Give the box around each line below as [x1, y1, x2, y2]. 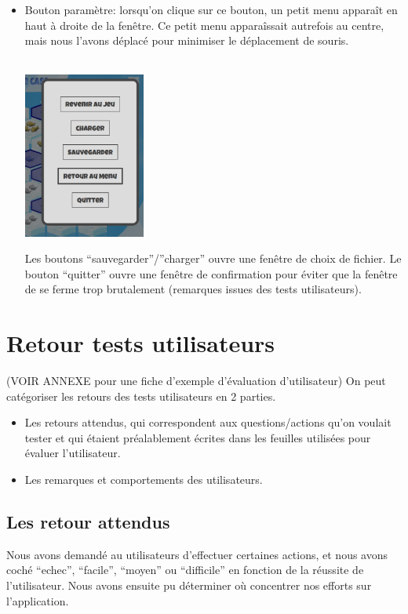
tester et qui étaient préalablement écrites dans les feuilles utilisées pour [24, 429, 371, 445]
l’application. [6, 592, 69, 609]
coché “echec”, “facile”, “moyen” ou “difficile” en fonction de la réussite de [6, 561, 364, 578]
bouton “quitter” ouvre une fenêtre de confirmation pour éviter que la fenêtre [24, 265, 398, 282]
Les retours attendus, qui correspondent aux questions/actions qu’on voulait [24, 414, 392, 431]
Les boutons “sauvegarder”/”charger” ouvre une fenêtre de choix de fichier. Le [24, 250, 402, 267]
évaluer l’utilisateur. [24, 445, 121, 461]
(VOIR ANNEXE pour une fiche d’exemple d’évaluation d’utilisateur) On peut [6, 372, 386, 389]
